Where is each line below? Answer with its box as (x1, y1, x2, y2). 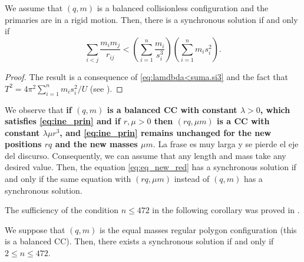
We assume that (5, 2, 63, 14)
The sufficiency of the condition (5, 204, 118, 216)
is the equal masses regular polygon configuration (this (100, 223, 297, 236)
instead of (174, 173, 210, 185)
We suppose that (5, 223, 65, 236)
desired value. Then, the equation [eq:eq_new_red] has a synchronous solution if (5, 161, 296, 173)
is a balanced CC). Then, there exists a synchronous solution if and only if (5, 235, 274, 247)
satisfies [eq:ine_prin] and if (5, 115, 121, 127)
